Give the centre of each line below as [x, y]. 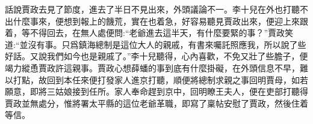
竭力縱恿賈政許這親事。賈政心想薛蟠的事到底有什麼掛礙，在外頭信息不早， [152, 67]
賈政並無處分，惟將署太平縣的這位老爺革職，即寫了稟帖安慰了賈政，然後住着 [156, 103]
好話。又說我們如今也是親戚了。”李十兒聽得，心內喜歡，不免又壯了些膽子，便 [156, 56]
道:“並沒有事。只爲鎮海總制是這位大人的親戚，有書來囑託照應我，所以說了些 [156, 44]
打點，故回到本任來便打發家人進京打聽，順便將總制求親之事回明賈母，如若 [160, 79]
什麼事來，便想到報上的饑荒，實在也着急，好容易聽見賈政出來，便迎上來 [156, 21]
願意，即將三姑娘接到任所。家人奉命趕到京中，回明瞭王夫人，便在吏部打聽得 [156, 91]
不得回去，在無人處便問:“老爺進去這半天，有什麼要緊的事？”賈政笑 [162, 33]
